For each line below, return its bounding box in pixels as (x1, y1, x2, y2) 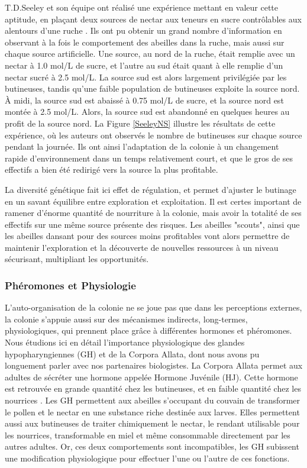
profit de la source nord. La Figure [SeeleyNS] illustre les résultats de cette (5, 117, 276, 129)
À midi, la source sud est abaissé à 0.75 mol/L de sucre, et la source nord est (5, 93, 284, 106)
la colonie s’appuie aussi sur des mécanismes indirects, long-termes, (5, 312, 248, 325)
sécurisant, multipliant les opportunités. (5, 253, 149, 265)
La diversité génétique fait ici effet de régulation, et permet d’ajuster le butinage (5, 183, 296, 195)
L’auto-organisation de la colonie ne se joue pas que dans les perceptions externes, (5, 301, 302, 314)
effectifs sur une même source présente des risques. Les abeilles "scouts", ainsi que (5, 218, 300, 230)
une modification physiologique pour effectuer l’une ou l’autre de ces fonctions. (5, 452, 290, 464)
